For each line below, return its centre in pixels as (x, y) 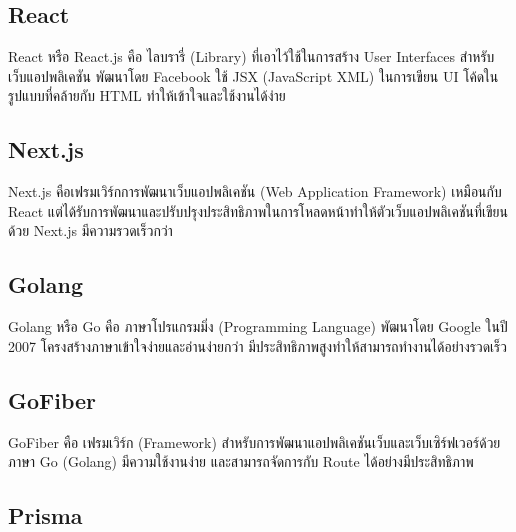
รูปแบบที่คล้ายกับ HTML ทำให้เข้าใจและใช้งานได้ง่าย (147, 95)
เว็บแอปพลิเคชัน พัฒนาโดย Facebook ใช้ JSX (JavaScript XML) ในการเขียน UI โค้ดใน (253, 75)
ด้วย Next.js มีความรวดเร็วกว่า (90, 230)
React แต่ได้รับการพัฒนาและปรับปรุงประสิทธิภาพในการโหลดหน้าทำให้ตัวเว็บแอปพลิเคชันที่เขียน (258, 210)
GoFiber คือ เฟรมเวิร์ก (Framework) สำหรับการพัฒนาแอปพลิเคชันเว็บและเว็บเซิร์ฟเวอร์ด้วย (254, 441)
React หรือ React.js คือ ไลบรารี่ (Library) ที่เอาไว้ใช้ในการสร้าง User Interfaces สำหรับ (251, 56)
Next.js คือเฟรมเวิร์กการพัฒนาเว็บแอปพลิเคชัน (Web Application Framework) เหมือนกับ (255, 191)
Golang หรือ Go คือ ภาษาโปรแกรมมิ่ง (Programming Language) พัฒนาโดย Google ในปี (258, 326)
